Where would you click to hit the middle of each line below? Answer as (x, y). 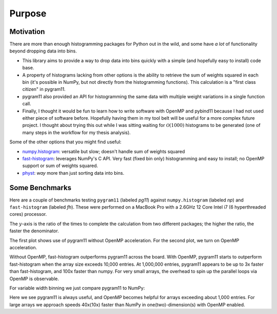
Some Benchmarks (41, 188)
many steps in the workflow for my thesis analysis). (76, 132)
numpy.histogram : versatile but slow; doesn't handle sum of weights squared (104, 151)
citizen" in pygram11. (44, 89)
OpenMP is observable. (34, 279)
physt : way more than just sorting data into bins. (73, 173)
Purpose (28, 13)
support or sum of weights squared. (60, 166)
